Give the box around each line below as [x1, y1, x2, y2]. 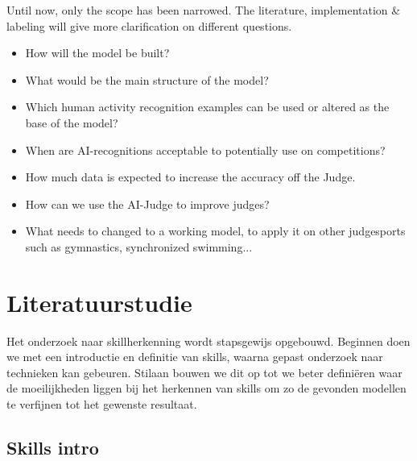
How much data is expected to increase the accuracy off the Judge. [25, 168, 356, 185]
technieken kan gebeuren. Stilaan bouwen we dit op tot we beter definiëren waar [6, 363, 403, 380]
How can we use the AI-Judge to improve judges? [25, 195, 270, 212]
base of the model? [25, 114, 118, 131]
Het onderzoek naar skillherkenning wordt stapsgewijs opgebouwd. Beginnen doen [6, 332, 411, 349]
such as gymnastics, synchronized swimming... [25, 238, 253, 255]
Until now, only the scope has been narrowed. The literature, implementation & [6, 2, 401, 18]
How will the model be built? [25, 44, 170, 61]
